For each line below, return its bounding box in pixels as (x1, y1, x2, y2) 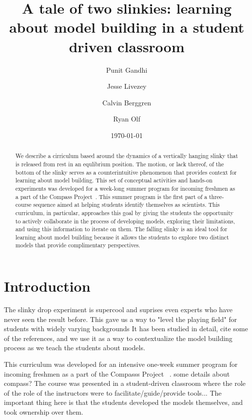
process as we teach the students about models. (4, 342, 145, 353)
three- (209, 192, 224, 200)
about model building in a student (9, 17, 245, 37)
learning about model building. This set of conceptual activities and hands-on (15, 176, 213, 184)
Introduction (4, 276, 91, 296)
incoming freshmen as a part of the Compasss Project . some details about (4, 368, 230, 379)
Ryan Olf (113, 114, 140, 124)
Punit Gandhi (106, 64, 148, 75)
